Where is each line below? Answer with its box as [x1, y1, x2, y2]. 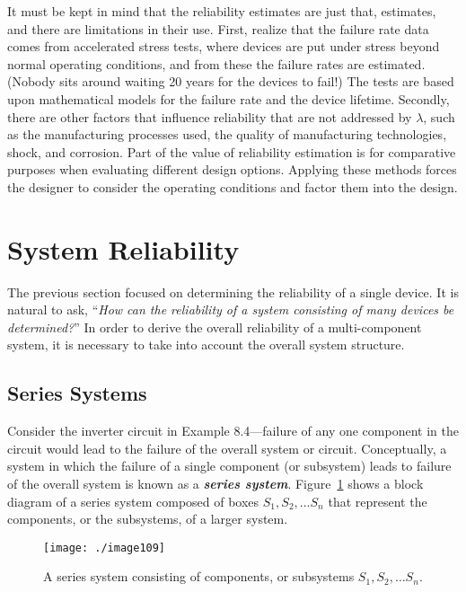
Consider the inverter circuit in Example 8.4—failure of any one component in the [7, 421, 459, 440]
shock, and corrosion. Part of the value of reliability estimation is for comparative [7, 142, 456, 161]
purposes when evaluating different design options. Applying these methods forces [7, 160, 457, 179]
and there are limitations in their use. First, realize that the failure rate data [7, 19, 429, 38]
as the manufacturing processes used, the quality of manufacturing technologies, [7, 125, 447, 144]
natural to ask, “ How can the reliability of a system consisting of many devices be [7, 300, 454, 319]
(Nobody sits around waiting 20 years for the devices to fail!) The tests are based [7, 72, 454, 91]
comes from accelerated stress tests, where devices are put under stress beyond [7, 37, 440, 56]
